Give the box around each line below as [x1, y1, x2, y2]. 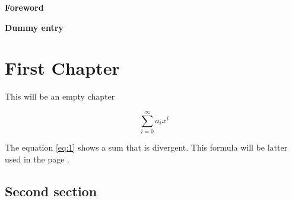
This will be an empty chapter [5, 90, 115, 103]
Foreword [5, 1, 44, 13]
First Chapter [5, 56, 120, 80]
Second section [5, 181, 97, 200]
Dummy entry [5, 21, 64, 33]
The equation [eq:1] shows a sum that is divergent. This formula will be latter [5, 141, 288, 154]
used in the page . [5, 152, 69, 165]
